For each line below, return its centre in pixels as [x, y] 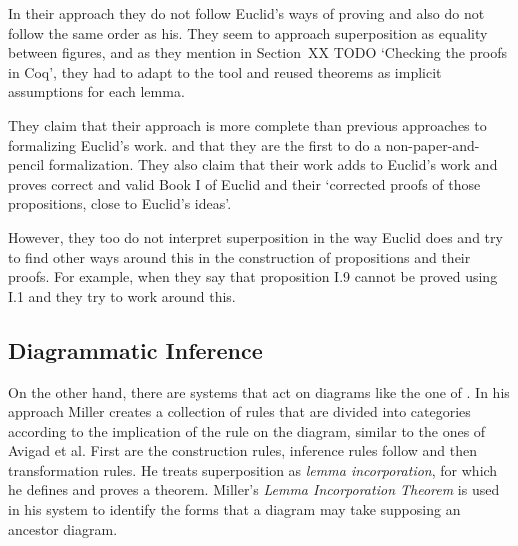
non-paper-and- [432, 144]
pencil [26, 164]
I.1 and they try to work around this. [122, 295]
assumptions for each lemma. [96, 91]
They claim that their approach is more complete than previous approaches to [247, 124]
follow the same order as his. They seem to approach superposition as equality [248, 32]
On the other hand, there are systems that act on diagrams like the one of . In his [259, 391]
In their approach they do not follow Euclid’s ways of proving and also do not [246, 13]
